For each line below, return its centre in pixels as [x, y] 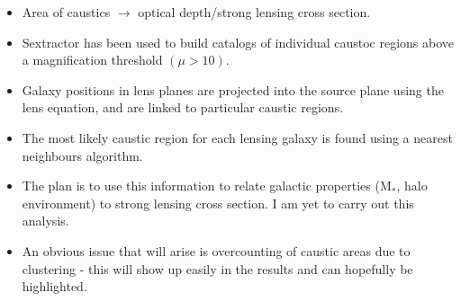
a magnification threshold [92, 60]
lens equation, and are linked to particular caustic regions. [183, 107]
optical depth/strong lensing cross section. [254, 12]
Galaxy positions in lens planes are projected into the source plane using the [233, 89]
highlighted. [54, 286]
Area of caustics [66, 12]
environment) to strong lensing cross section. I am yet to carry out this [218, 203]
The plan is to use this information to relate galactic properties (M [207, 186]
